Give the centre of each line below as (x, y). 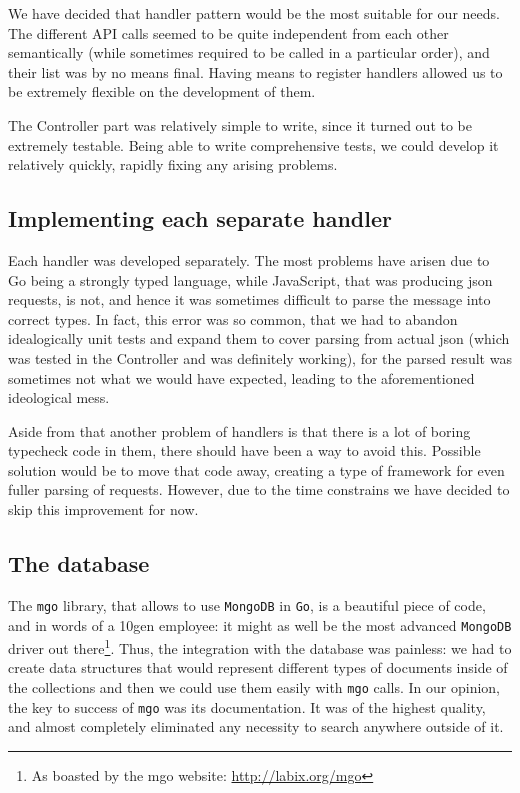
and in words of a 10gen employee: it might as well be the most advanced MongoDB (260, 624)
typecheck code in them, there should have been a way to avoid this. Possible (244, 450)
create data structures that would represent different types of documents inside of (258, 667)
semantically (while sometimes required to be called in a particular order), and (249, 52)
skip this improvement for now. (103, 509)
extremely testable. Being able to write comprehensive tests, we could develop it (253, 144)
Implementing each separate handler (200, 218)
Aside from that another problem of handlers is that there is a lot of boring (239, 430)
